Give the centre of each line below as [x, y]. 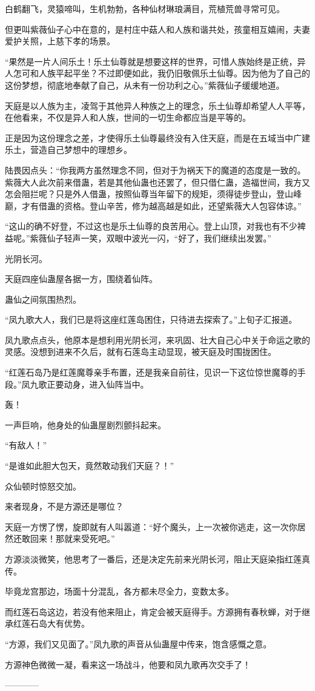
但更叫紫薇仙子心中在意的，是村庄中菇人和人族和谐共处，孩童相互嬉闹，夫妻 [157, 29]
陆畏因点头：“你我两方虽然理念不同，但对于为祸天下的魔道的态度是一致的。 [155, 170]
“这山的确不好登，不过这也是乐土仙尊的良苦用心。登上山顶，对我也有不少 [151, 226]
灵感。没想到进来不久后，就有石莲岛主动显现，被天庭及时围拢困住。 [141, 352]
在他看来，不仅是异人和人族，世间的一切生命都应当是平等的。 [128, 117]
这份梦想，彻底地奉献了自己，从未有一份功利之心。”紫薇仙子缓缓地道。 [145, 85]
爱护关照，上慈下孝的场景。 [60, 41]
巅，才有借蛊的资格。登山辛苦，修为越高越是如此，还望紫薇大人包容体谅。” [153, 205]
